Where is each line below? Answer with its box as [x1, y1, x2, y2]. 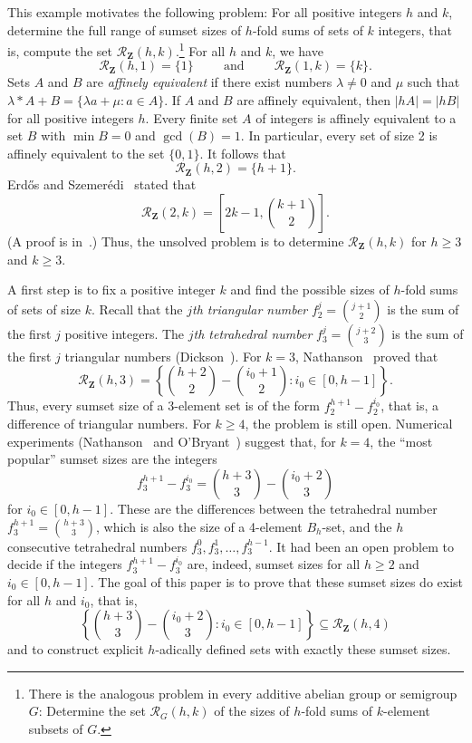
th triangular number [192, 299, 308, 318]
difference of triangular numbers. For [7, 414, 211, 433]
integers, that [378, 20, 452, 39]
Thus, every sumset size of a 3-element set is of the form [7, 396, 321, 415]
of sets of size [7, 299, 82, 318]
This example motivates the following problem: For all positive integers [7, 3, 402, 21]
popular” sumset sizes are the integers [7, 449, 217, 468]
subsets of [28, 719, 83, 738]
